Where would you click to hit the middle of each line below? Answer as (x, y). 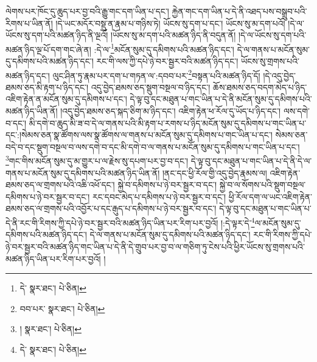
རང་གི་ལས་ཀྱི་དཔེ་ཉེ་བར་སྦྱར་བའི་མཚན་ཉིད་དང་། (167, 61)
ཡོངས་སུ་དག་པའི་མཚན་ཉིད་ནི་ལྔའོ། (57, 35)
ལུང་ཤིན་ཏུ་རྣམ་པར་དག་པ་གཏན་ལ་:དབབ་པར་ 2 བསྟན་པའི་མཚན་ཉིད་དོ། (156, 74)
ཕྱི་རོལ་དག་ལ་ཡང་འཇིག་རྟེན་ (270, 196)
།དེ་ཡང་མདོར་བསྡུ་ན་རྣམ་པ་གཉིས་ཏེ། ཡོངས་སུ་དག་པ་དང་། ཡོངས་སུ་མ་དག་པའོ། (170, 23)
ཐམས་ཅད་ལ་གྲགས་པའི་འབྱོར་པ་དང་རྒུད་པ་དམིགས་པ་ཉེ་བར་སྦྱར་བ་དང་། (111, 208)
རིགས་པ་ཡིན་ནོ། (29, 23)
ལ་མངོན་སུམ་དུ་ (278, 222)
